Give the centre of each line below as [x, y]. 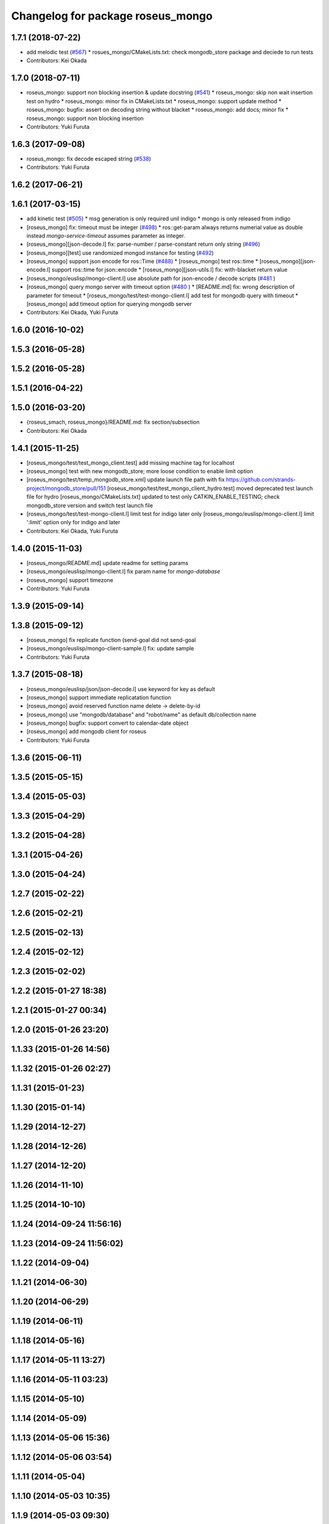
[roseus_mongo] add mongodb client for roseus [87, 732]
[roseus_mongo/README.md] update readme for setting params [108, 563]
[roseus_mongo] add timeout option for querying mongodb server [109, 304]
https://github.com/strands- [261, 480]
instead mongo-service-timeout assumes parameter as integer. [106, 235]
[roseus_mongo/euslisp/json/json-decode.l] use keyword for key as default [121, 689]
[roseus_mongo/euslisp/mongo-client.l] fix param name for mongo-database [123, 571]
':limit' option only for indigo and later [73, 522]
